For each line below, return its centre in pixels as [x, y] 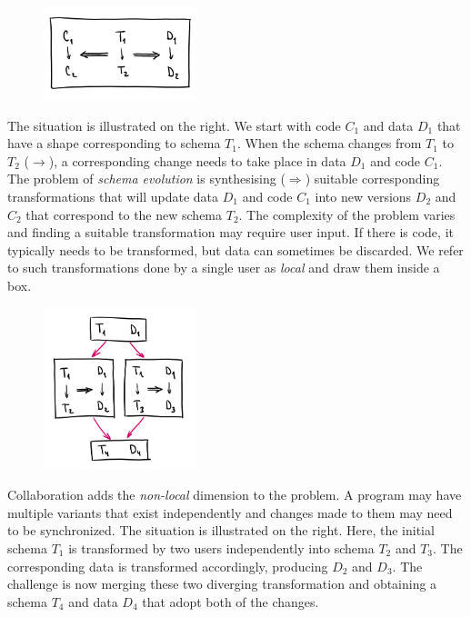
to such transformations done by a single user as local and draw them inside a [224, 268]
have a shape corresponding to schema [114, 143]
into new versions [363, 196]
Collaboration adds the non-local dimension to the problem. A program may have [235, 495]
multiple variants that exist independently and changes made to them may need [230, 512]
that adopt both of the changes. [230, 601]
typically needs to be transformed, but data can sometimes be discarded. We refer [235, 249]
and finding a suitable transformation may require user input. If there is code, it [230, 232]
